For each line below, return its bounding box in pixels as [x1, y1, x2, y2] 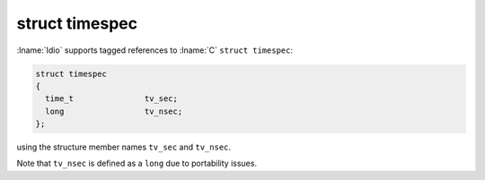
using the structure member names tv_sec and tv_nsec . [16, 141, 232, 152]
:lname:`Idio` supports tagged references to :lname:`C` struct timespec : [16, 45, 294, 56]
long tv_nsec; [45, 106, 183, 116]
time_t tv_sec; [45, 94, 179, 104]
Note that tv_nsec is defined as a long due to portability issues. [16, 158, 258, 169]
